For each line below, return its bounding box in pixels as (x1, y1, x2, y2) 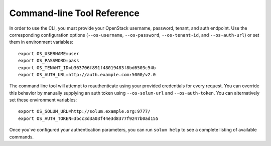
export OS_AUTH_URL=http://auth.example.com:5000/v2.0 (18, 72, 156, 77)
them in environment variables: (9, 39, 74, 45)
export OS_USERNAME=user (18, 51, 79, 56)
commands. (9, 133, 34, 140)
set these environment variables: (9, 97, 77, 103)
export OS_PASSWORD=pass (18, 58, 79, 64)
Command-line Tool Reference (9, 8, 140, 19)
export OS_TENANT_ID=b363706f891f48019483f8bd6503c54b (18, 65, 156, 70)
